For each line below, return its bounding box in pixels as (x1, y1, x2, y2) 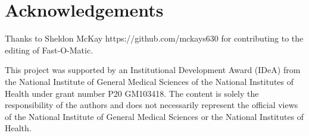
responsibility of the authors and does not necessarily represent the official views (5, 99, 298, 111)
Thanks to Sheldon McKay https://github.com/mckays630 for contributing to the (5, 32, 304, 45)
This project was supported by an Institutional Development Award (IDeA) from (5, 64, 301, 76)
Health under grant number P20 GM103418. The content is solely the (5, 87, 259, 99)
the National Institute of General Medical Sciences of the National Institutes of (5, 75, 294, 87)
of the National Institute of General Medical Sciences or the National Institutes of (5, 110, 304, 122)
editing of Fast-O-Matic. (5, 43, 93, 56)
